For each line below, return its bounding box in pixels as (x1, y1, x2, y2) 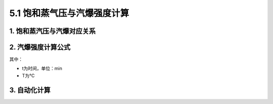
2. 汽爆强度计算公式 (9, 43, 71, 51)
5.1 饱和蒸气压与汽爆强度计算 (9, 8, 129, 19)
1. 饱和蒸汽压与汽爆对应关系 (9, 27, 96, 35)
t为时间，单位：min (22, 66, 63, 72)
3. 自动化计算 (9, 86, 51, 94)
